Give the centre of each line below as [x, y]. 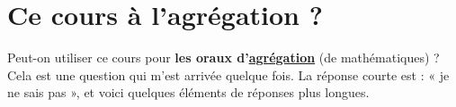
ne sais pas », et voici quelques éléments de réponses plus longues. [188, 92]
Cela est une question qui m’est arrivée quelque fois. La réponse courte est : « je [228, 74]
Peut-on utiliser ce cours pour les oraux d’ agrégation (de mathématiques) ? [224, 58]
